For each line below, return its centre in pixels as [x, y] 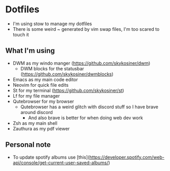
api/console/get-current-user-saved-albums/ [61, 162]
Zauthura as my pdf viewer [41, 128]
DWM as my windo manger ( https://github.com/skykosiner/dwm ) [81, 63]
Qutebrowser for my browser [43, 101]
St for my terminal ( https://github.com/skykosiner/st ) [68, 90]
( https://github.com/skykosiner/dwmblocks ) [67, 74]
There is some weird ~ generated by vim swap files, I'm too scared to [86, 29]
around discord [36, 112]
